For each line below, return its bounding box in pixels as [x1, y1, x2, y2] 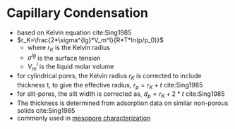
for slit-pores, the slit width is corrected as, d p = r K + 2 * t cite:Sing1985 [16, 90, 225, 100]
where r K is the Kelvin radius [27, 43, 111, 54]
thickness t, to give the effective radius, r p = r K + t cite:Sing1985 [16, 80, 203, 91]
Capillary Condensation [6, 5, 149, 21]
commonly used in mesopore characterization [16, 114, 151, 123]
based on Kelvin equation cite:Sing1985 [16, 28, 132, 37]
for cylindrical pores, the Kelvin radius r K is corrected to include [16, 71, 202, 82]
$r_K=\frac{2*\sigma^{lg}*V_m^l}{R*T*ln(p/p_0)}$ [16, 35, 164, 44]
